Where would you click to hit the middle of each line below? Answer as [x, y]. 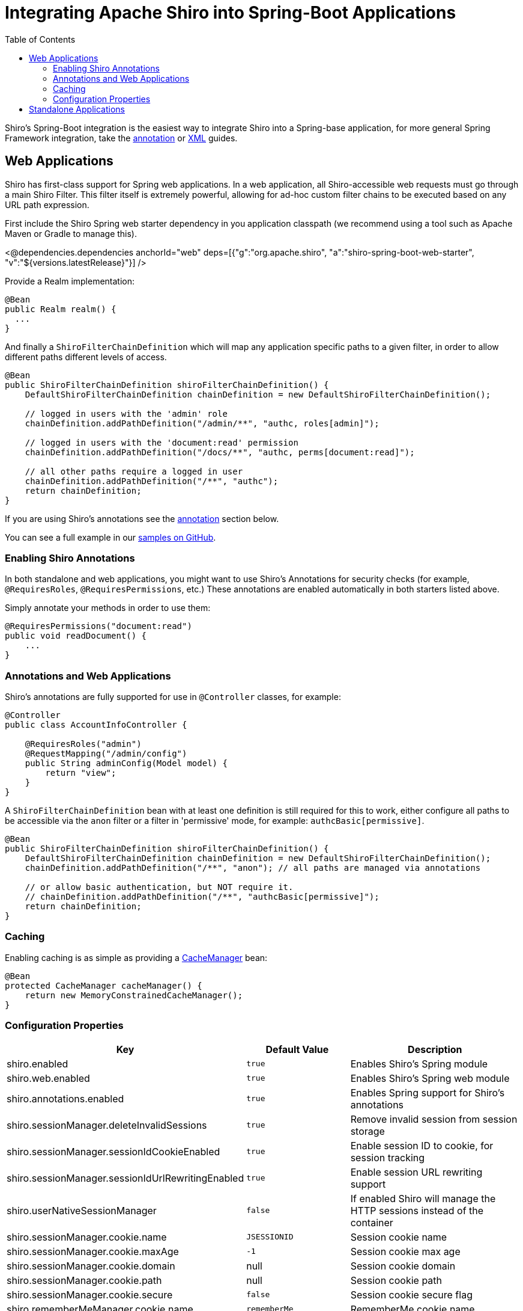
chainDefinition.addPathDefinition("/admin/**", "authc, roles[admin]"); [202, 423]
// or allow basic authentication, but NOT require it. [159, 887]
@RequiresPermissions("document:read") [98, 626]
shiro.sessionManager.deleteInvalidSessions [107, 1125]
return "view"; [81, 773]
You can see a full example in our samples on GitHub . [110, 537]
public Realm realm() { [61, 309]
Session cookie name [399, 1237]
